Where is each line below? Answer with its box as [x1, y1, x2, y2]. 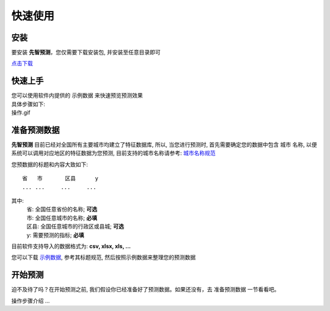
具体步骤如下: [11, 100, 46, 108]
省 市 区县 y [22, 175, 99, 182]
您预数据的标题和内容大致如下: [11, 161, 89, 168]
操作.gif [11, 109, 31, 116]
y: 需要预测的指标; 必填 [26, 231, 85, 238]
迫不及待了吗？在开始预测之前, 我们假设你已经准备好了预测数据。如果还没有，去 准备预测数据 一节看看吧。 [11, 286, 280, 293]
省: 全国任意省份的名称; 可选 [26, 205, 98, 213]
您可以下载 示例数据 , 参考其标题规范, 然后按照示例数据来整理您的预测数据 [11, 254, 196, 261]
